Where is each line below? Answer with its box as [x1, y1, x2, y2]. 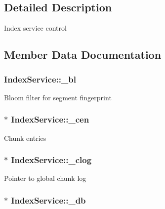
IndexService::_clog [11, 154, 92, 166]
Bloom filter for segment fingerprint [4, 92, 112, 102]
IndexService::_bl [4, 73, 76, 85]
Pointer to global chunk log [4, 173, 86, 183]
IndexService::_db [11, 194, 86, 206]
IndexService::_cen [11, 113, 89, 125]
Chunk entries [4, 132, 46, 143]
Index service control [4, 23, 67, 33]
